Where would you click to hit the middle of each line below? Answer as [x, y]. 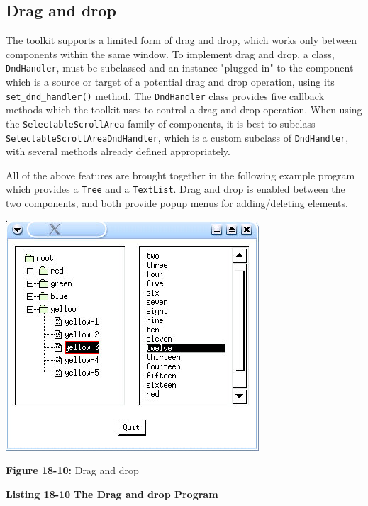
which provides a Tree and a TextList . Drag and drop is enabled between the [175, 189]
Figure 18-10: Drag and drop [72, 470]
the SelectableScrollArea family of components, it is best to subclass [161, 123]
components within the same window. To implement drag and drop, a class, [170, 54]
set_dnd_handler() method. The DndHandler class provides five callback [165, 95]
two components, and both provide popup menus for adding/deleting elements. [177, 203]
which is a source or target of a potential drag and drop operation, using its [170, 82]
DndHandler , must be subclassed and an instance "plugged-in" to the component [180, 68]
